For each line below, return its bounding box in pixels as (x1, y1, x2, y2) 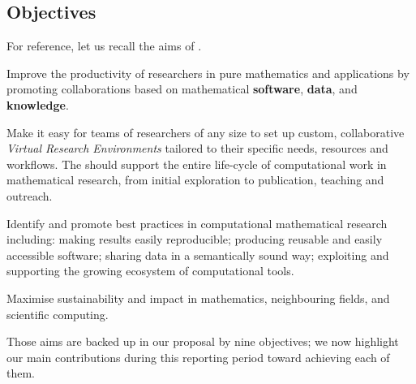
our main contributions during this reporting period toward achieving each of (6, 348, 390, 365)
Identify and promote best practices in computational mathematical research (6, 214, 388, 231)
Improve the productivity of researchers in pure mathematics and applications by (6, 64, 410, 81)
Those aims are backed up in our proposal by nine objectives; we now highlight (6, 333, 399, 350)
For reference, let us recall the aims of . (6, 37, 202, 54)
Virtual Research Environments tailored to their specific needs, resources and (6, 140, 388, 157)
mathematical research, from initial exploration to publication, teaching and (6, 171, 384, 188)
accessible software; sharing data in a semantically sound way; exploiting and (6, 246, 389, 263)
